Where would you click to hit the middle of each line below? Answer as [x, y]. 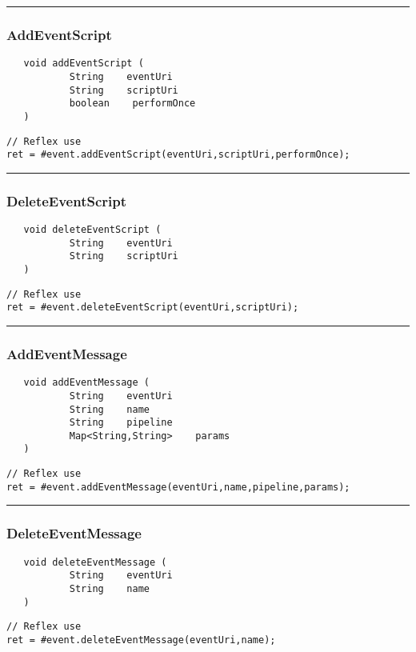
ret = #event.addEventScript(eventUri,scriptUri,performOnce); [178, 155]
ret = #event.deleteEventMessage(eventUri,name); [141, 640]
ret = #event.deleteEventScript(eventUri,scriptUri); [153, 308]
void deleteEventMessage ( [95, 562]
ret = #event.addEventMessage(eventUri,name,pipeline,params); [178, 487]
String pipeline [121, 423]
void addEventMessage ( [86, 383]
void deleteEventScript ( [92, 230]
